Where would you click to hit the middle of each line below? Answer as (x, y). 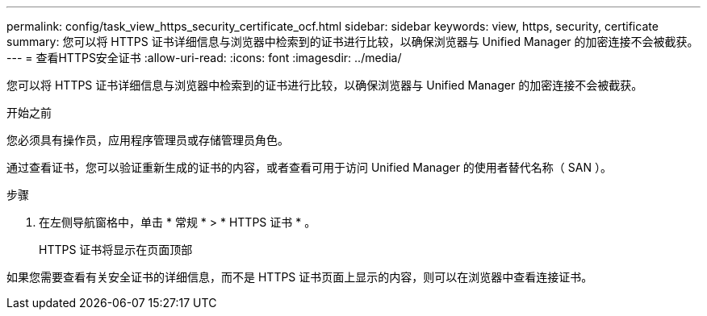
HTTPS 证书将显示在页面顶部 (116, 249)
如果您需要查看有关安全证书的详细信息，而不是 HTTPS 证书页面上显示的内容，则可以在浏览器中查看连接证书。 (300, 277)
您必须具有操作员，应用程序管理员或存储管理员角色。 (148, 140)
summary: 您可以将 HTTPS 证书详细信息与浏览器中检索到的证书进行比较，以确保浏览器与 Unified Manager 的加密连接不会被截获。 (353, 42)
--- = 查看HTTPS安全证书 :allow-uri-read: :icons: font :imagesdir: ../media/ (204, 58)
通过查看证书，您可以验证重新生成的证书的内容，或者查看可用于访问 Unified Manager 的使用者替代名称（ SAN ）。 (309, 167)
